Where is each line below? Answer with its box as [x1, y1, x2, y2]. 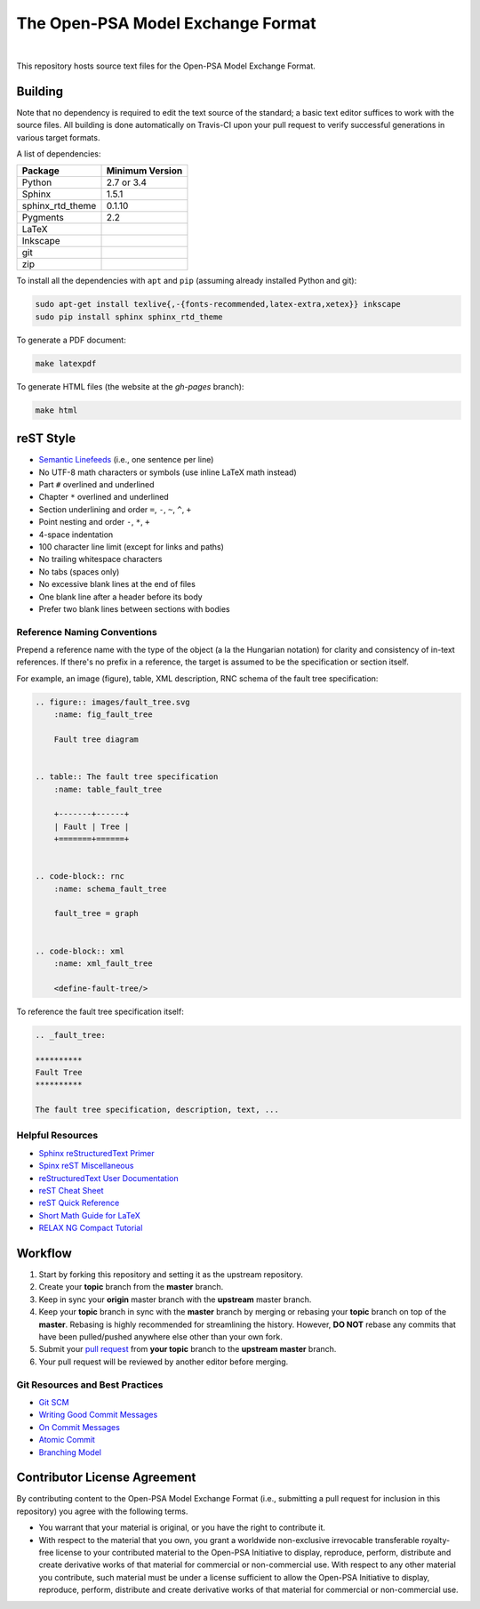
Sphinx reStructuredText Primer [38, 1147, 155, 1158]
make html [35, 405, 78, 415]
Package [21, 165, 60, 177]
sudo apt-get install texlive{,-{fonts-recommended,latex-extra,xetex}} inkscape [35, 299, 402, 310]
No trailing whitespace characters [38, 554, 163, 565]
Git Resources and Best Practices [16, 1379, 164, 1391]
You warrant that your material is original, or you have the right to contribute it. [38, 1522, 326, 1533]
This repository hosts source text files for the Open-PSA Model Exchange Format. [16, 60, 316, 71]
